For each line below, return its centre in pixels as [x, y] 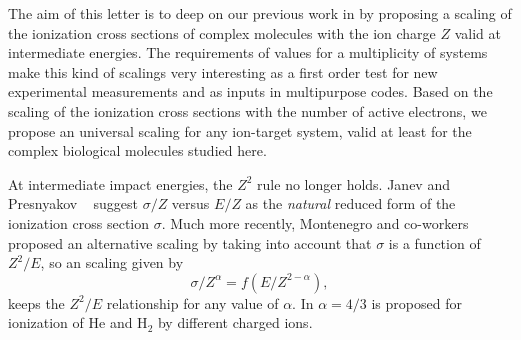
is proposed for [416, 302]
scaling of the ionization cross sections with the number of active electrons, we [247, 110]
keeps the [36, 302]
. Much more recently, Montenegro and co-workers [315, 222]
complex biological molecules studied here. [137, 150]
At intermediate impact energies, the [120, 183]
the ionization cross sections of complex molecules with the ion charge [222, 32]
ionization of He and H [78, 322]
